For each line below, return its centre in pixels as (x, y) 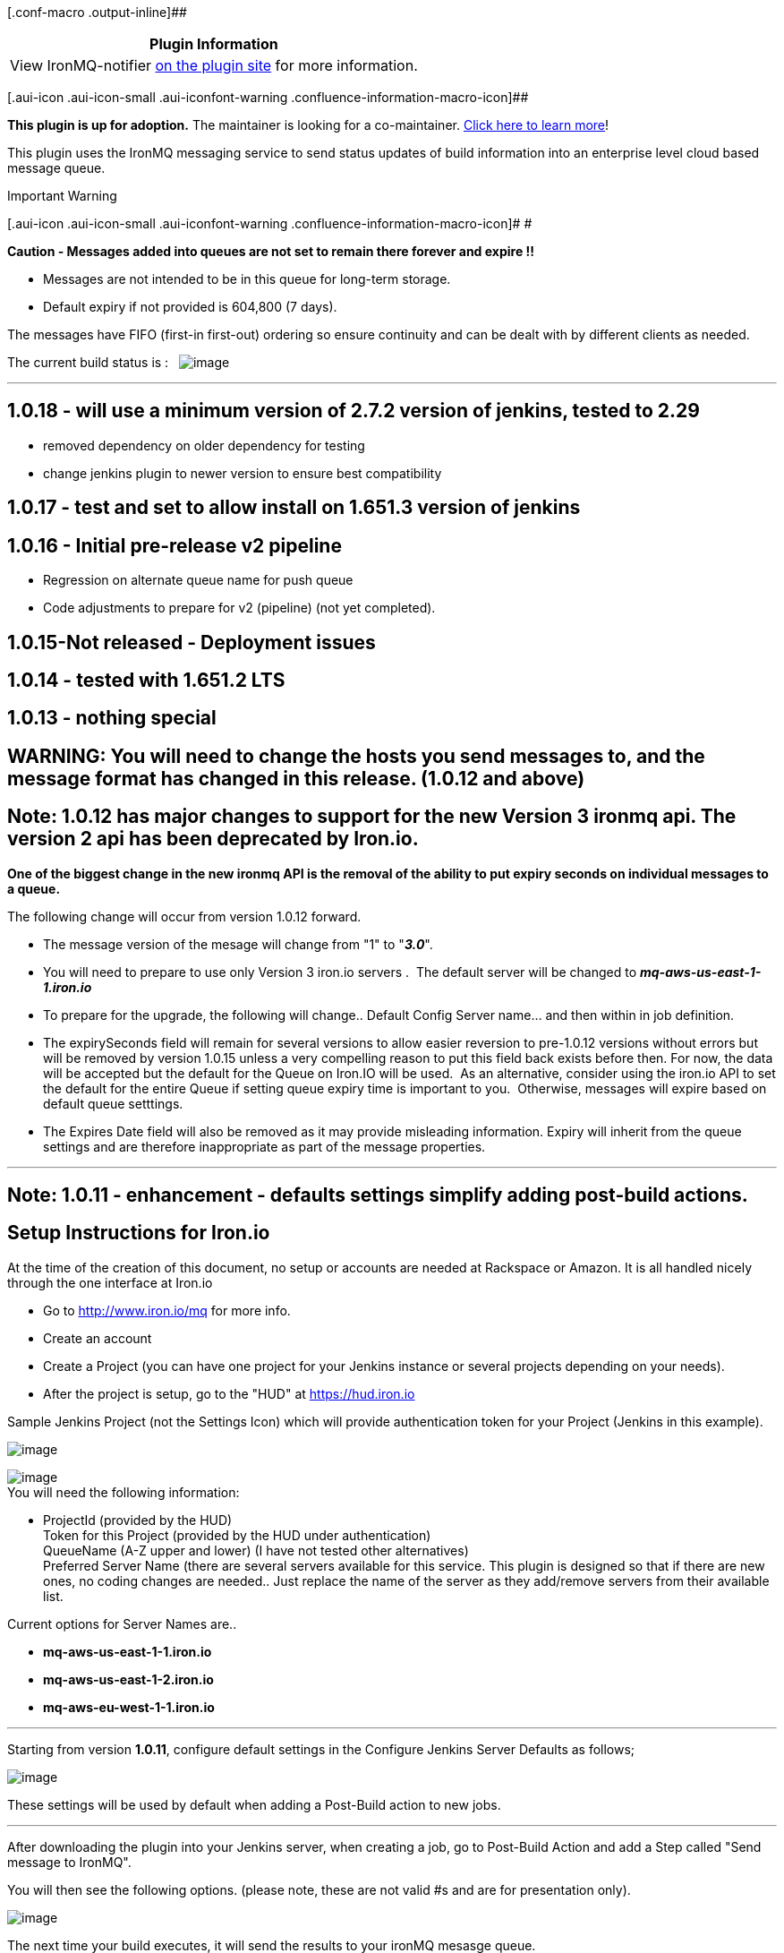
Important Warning (62, 196)
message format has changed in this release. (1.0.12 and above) (296, 778)
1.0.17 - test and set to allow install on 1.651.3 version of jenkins (294, 508)
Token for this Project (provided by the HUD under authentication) (237, 1535)
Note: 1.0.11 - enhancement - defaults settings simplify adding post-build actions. (378, 1195)
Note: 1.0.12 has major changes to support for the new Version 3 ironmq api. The (372, 817)
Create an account (98, 1338)
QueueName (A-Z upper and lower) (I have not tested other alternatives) (256, 1550)
